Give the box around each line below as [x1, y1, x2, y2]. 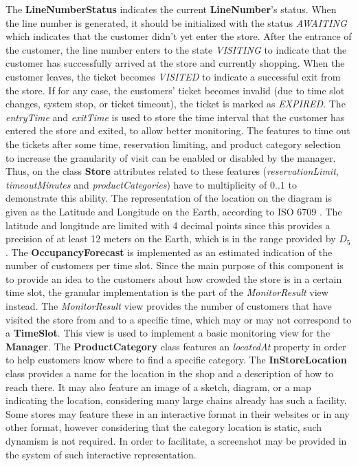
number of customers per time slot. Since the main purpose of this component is [5, 258, 344, 273]
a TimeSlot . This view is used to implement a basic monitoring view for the [5, 326, 331, 340]
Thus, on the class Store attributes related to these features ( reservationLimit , [5, 164, 339, 178]
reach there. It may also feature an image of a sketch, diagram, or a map [5, 379, 311, 394]
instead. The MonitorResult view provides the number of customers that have [5, 299, 332, 313]
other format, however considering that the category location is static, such [5, 420, 322, 434]
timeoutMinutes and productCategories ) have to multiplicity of [5, 177, 267, 191]
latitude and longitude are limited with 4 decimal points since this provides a [5, 218, 331, 232]
